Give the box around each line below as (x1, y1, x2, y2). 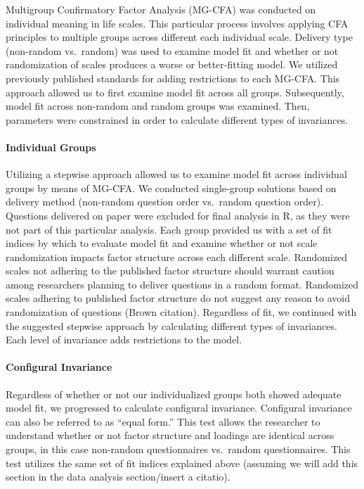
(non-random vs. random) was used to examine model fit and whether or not (6, 43, 339, 58)
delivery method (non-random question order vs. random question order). (6, 194, 324, 209)
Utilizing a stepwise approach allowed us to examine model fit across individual (6, 167, 347, 182)
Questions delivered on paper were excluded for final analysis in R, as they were (6, 208, 350, 222)
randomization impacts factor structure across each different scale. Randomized (6, 249, 348, 264)
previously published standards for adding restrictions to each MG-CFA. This (6, 70, 340, 85)
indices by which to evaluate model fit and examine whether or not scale (6, 236, 318, 250)
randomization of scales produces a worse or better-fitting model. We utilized (6, 57, 338, 72)
